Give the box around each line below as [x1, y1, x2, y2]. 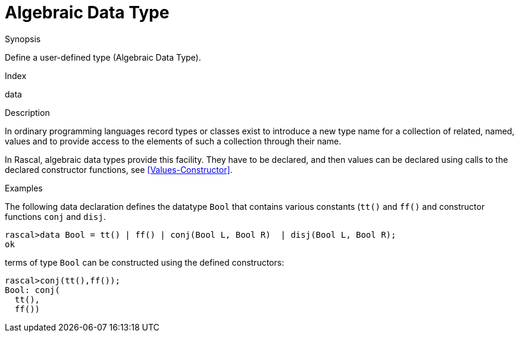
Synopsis [5, 33, 41, 44]
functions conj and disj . [5, 211, 106, 222]
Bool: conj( [5, 285, 60, 295]
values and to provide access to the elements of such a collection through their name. [5, 136, 342, 146]
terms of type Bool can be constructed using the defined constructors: [5, 257, 284, 267]
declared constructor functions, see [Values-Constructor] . [5, 164, 233, 175]
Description [5, 107, 50, 118]
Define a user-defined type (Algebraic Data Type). [5, 52, 201, 62]
